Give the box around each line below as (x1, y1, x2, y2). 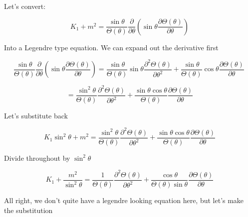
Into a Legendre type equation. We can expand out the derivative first (4, 42, 219, 52)
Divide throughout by (4, 152, 70, 163)
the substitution (4, 205, 53, 215)
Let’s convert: (4, 1, 46, 11)
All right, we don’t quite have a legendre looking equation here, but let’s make (4, 195, 244, 206)
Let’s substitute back (4, 110, 68, 120)
